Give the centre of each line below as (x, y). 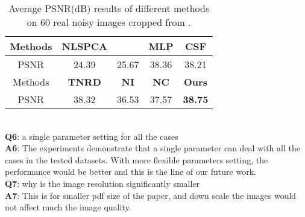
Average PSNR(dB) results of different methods (109, 8)
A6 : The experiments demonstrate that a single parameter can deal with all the (152, 148)
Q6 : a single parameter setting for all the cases (92, 136)
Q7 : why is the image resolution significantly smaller (102, 183)
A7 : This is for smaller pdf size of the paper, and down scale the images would (151, 195)
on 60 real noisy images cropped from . (109, 22)
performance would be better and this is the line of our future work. (130, 171)
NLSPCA (84, 46)
